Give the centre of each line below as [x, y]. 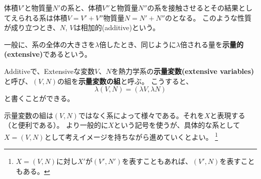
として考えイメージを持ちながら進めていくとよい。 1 [131, 136]
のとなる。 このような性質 [208, 17]
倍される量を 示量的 [212, 44]
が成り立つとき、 [32, 27]
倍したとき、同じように [138, 44]
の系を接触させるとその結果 [193, 8]
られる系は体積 [42, 17]
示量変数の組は [29, 115]
